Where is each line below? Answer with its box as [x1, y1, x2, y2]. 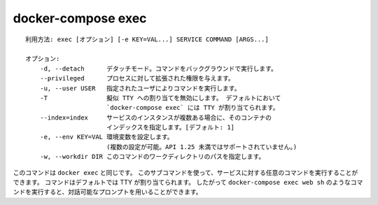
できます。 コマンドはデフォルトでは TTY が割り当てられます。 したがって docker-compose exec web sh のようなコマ [13, 178, 363, 187]
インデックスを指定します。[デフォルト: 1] [106, 123, 234, 132]
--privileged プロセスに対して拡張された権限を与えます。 [39, 74, 234, 83]
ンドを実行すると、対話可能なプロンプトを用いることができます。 [13, 188, 202, 196]
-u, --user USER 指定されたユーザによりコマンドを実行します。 [39, 84, 241, 92]
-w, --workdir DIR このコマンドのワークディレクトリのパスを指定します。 [39, 153, 265, 161]
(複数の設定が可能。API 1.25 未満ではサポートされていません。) [106, 143, 297, 150]
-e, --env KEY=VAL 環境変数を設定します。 [39, 133, 174, 141]
